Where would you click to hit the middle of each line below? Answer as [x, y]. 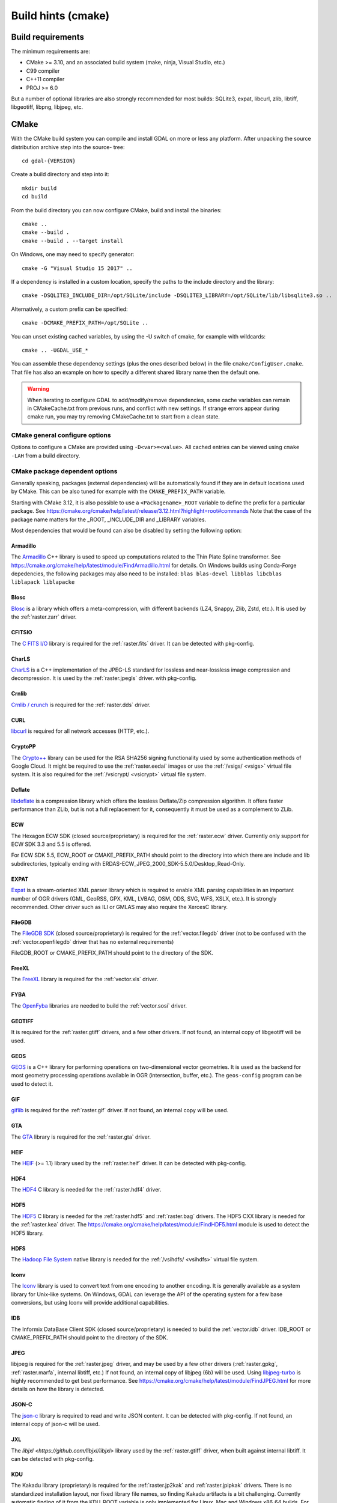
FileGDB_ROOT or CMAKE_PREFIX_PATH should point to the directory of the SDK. [112, 953]
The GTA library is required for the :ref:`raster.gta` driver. [81, 1137]
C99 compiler [43, 71]
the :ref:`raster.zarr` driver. [44, 617]
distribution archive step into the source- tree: [68, 147]
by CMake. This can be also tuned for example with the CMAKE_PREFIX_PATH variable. [118, 491]
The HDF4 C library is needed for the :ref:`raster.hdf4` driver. [86, 1190]
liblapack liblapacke [43, 582]
